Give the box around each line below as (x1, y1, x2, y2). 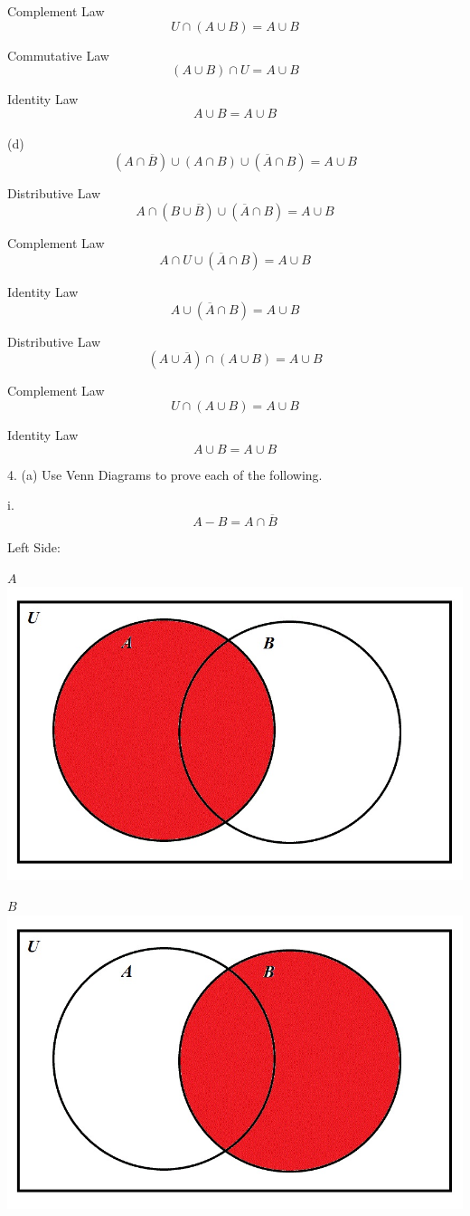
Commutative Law (7, 45, 109, 64)
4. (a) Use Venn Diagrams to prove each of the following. (7, 464, 323, 484)
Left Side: (7, 537, 61, 556)
